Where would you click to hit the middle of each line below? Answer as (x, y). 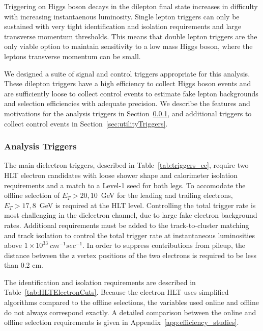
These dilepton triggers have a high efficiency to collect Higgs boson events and (128, 83)
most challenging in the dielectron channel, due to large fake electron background (131, 215)
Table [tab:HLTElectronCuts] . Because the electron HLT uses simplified (116, 292)
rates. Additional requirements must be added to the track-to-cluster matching (127, 225)
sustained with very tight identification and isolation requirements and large (123, 26)
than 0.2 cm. (24, 265)
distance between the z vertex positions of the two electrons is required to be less (130, 255)
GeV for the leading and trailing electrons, (167, 195)
